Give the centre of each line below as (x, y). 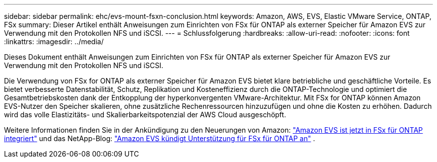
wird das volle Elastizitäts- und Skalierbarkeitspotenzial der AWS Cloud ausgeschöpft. (145, 115)
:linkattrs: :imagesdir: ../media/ (54, 41)
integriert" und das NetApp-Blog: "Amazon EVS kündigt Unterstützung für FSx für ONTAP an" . (160, 138)
